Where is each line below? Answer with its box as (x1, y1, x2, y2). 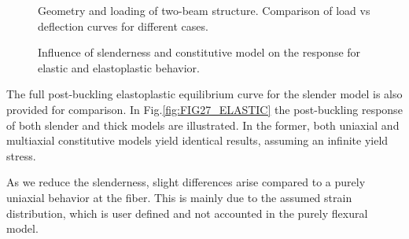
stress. (6, 147, 36, 164)
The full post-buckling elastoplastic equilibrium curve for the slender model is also (6, 86, 403, 102)
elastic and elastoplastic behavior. (38, 59, 200, 75)
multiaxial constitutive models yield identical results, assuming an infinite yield (6, 132, 389, 149)
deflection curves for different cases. (38, 17, 208, 34)
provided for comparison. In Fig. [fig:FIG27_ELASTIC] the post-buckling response (6, 101, 403, 117)
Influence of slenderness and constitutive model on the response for (38, 44, 361, 61)
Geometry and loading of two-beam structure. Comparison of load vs (38, 2, 370, 18)
